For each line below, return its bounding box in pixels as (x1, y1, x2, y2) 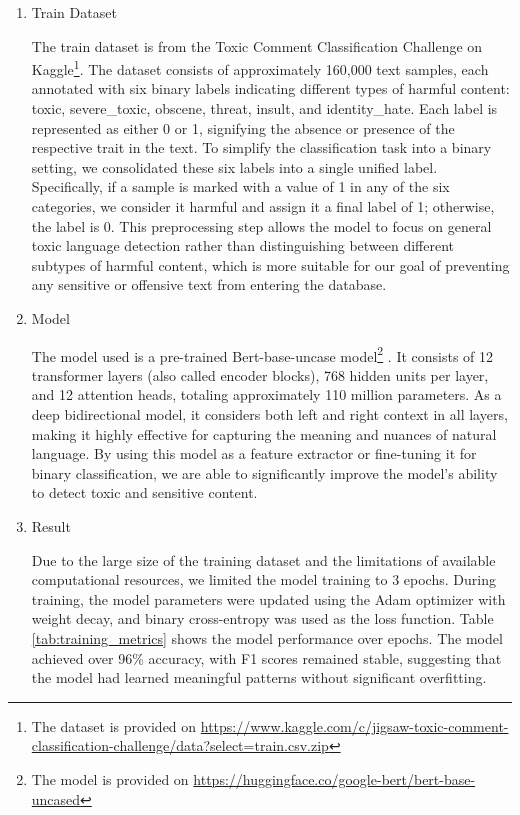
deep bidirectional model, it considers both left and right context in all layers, (31, 404, 508, 424)
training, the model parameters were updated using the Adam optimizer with (31, 588, 506, 609)
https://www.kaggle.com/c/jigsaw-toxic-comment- (200, 715, 509, 736)
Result (31, 515, 71, 536)
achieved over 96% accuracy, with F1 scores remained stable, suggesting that (31, 647, 502, 668)
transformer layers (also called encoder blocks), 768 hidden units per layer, (31, 364, 489, 385)
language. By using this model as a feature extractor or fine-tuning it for (31, 443, 477, 464)
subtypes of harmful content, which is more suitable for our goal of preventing (31, 254, 510, 275)
